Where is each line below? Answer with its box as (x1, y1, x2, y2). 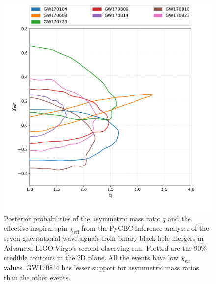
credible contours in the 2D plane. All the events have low (4, 252, 179, 262)
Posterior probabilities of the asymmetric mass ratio (4, 213, 161, 223)
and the (168, 213, 191, 223)
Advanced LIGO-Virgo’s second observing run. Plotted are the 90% (4, 242, 207, 253)
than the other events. (4, 272, 71, 282)
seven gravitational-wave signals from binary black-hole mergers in (4, 233, 204, 243)
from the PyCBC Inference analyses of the (81, 223, 209, 233)
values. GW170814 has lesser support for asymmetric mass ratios (4, 262, 199, 272)
